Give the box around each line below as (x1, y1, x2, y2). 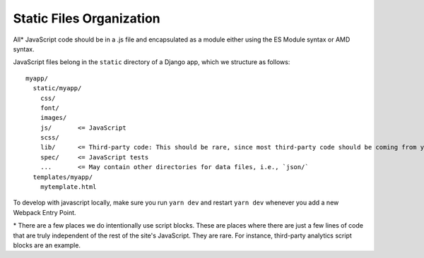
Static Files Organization (13, 11, 160, 26)
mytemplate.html (40, 183, 97, 191)
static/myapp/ (33, 85, 82, 92)
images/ (40, 113, 67, 122)
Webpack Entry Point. (13, 208, 77, 216)
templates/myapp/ (33, 173, 93, 181)
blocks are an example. (13, 240, 81, 250)
